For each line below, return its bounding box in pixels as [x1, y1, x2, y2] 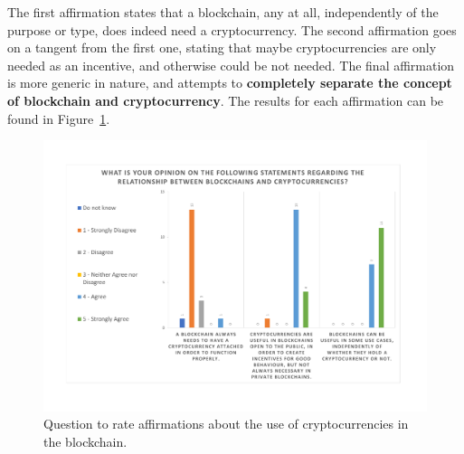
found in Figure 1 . [7, 109, 110, 128]
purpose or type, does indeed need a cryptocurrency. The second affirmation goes [7, 20, 457, 39]
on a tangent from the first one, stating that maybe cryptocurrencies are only [7, 38, 437, 57]
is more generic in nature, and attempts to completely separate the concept [7, 73, 452, 92]
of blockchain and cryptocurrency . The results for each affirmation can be [7, 90, 444, 109]
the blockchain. [43, 431, 128, 450]
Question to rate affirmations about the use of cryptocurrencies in [43, 414, 409, 433]
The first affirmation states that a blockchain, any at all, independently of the [7, 3, 439, 21]
